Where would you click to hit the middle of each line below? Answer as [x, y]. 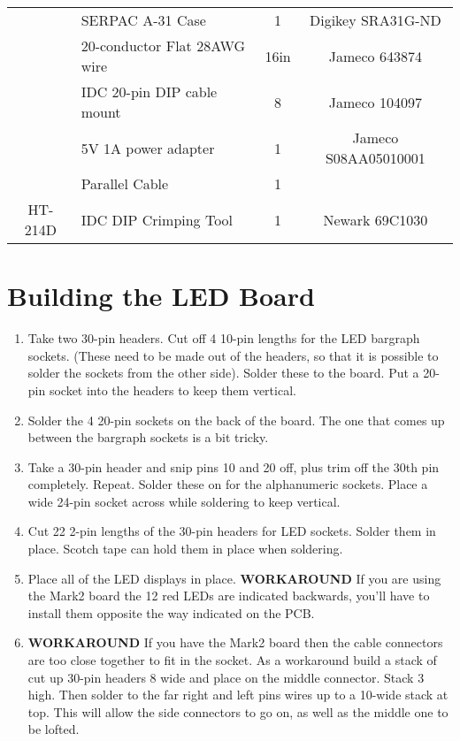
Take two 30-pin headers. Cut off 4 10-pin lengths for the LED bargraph [224, 338]
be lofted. [54, 729]
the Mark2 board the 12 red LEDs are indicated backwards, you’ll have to [229, 596]
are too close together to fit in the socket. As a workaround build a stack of [232, 660]
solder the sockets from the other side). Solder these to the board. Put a [223, 373]
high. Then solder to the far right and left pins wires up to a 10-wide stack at [238, 695]
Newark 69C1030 [376, 219]
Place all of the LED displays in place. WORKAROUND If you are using [234, 578]
